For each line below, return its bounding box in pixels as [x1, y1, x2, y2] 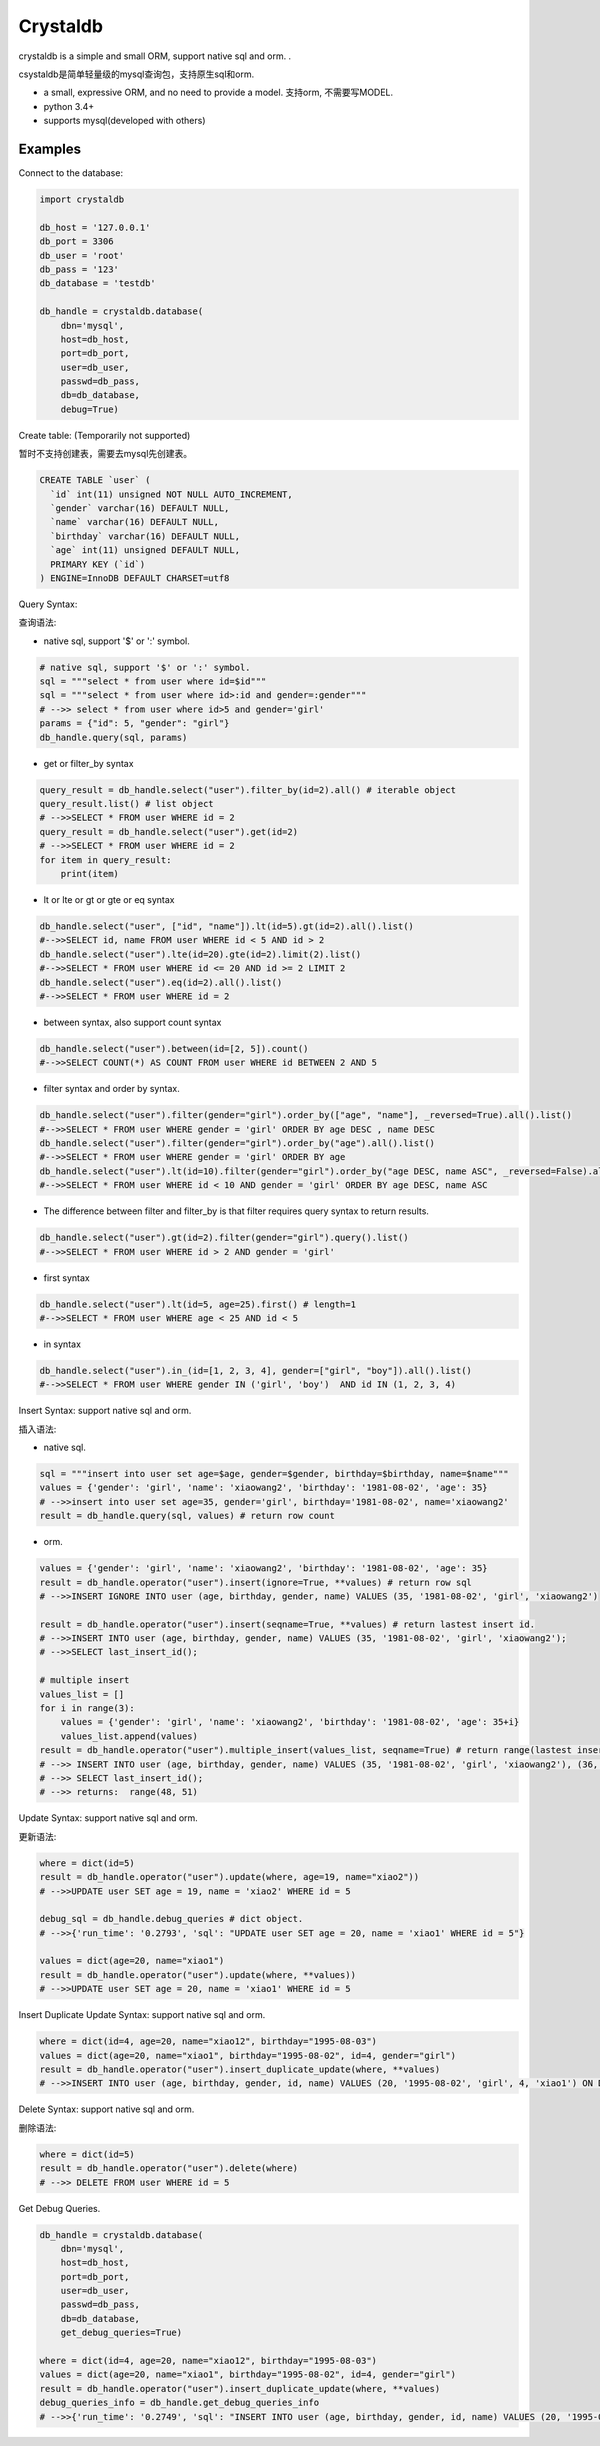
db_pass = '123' [39, 263, 120, 275]
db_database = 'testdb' [39, 278, 157, 289]
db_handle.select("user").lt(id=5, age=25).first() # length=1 [39, 1298, 357, 1310]
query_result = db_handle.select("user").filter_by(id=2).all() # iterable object [39, 784, 457, 795]
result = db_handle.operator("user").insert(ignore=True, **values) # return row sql [39, 1576, 472, 1588]
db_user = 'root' [39, 250, 125, 261]
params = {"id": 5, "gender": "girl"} [39, 718, 230, 729]
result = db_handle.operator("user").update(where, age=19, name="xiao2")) [39, 1871, 420, 1883]
